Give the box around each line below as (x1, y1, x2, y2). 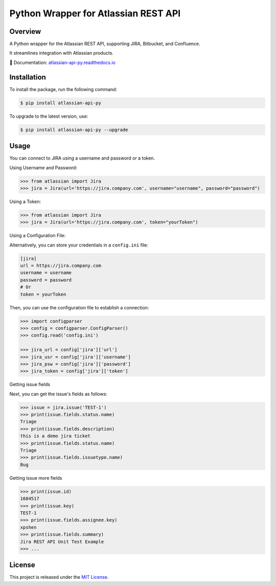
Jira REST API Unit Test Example (20, 538, 104, 545)
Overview (9, 27, 41, 36)
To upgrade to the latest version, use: (9, 113, 88, 119)
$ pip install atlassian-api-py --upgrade (20, 127, 128, 132)
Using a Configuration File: (9, 233, 66, 239)
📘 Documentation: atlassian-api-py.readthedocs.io (9, 59, 116, 65)
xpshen (20, 524, 37, 530)
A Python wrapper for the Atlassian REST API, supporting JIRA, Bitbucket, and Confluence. (9, 41, 200, 47)
